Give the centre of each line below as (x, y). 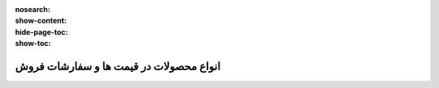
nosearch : (33, 9)
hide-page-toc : (41, 31)
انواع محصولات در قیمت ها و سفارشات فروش (118, 66)
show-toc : (33, 44)
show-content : (41, 21)
